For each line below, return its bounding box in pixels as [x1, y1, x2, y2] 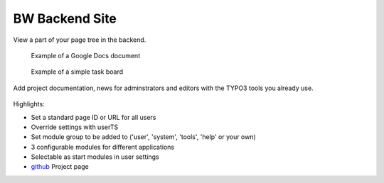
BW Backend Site [13, 11, 117, 26]
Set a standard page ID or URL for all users [31, 113, 156, 121]
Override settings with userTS [31, 123, 119, 131]
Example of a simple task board [31, 67, 124, 76]
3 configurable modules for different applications [31, 143, 174, 151]
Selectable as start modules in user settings [31, 152, 159, 161]
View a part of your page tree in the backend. [13, 35, 146, 44]
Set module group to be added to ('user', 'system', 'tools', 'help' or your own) [31, 133, 256, 141]
